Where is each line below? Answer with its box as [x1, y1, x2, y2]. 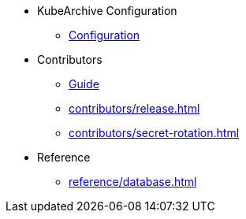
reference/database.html [69, 175, 197, 188]
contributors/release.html [69, 102, 200, 115]
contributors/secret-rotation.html [69, 126, 240, 139]
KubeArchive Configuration [37, 4, 177, 17]
